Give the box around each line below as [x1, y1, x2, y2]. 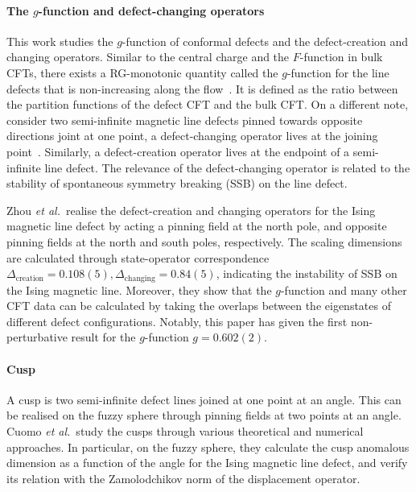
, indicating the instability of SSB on [216, 265, 397, 282]
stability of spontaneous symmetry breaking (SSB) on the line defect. [6, 175, 348, 192]
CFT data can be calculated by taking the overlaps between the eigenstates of [6, 297, 391, 314]
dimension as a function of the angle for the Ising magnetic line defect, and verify [6, 454, 408, 471]
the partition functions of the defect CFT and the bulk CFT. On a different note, [6, 96, 409, 113]
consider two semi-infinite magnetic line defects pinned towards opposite [6, 111, 363, 128]
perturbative [6, 329, 68, 345]
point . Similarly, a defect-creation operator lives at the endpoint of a [6, 143, 350, 159]
